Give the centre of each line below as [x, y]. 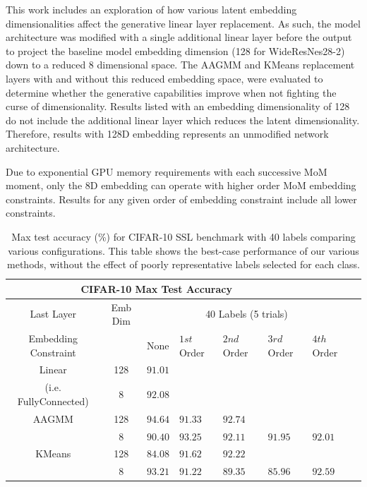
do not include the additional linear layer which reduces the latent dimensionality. [183, 120]
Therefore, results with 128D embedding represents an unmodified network [167, 134]
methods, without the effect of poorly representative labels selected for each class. [183, 264]
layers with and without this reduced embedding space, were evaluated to [164, 78]
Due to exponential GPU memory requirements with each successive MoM [167, 171]
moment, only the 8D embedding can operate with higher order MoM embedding [181, 185]
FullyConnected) [53, 401]
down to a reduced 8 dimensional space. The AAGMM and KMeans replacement [180, 65]
